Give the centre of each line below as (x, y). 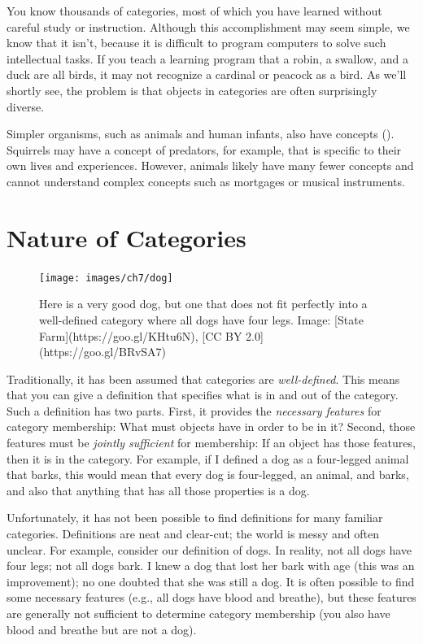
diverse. (26, 106)
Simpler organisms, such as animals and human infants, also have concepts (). (201, 134)
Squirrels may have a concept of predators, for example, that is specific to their (204, 149)
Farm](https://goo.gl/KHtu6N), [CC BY (141, 335)
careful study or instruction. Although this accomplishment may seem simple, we (208, 26)
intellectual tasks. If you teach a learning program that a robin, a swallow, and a (207, 58)
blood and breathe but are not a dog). (102, 629)
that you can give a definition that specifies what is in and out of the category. (203, 395)
